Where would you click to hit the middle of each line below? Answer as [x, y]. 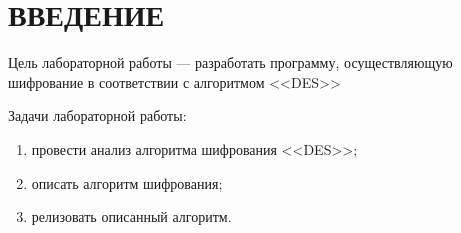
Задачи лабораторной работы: [97, 115]
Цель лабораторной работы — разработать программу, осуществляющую [230, 62]
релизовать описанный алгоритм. [131, 216]
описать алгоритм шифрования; [127, 182]
